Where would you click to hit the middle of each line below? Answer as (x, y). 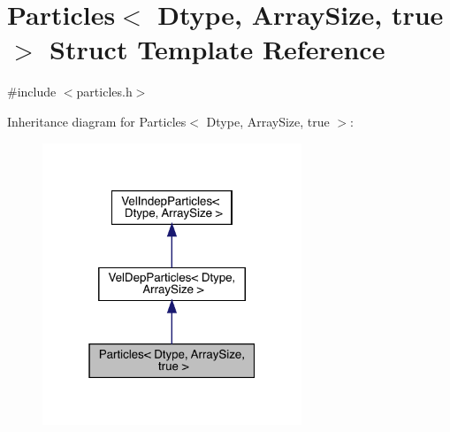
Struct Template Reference (217, 49)
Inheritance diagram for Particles (97, 121)
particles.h (104, 92)
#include (32, 92)
